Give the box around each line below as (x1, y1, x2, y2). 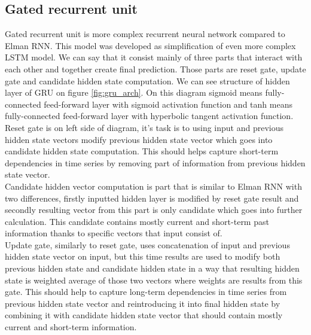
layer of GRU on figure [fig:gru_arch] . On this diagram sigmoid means (5, 86, 263, 99)
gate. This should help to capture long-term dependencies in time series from (5, 285, 287, 298)
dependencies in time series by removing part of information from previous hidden (5, 156, 306, 169)
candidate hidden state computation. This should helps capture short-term (5, 145, 279, 157)
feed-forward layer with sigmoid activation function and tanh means (44, 98, 292, 110)
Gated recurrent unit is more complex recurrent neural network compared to (5, 28, 285, 40)
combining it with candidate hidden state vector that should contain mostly (5, 309, 283, 321)
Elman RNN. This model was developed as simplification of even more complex (5, 39, 296, 51)
